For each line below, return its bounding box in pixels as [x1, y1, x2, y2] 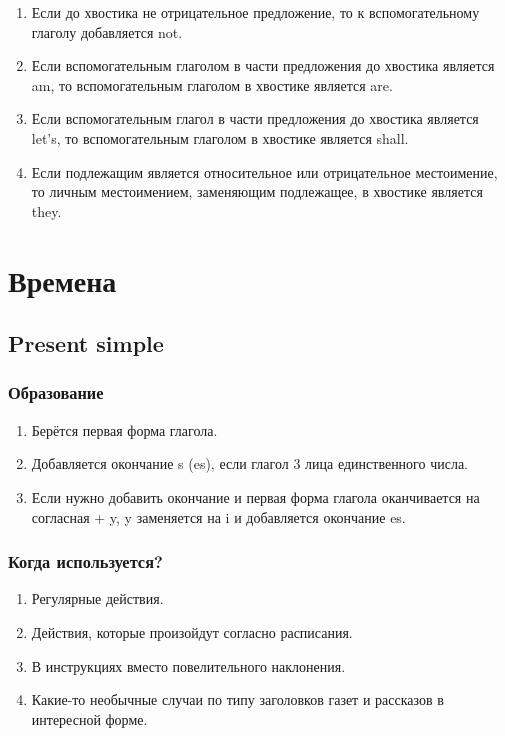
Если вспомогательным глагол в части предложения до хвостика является [31, 108, 479, 129]
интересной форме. [31, 708, 148, 729]
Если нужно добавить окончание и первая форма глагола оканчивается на [31, 486, 480, 507]
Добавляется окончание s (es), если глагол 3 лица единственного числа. [31, 453, 469, 474]
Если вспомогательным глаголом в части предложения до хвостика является [31, 55, 495, 76]
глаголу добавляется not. [31, 21, 183, 42]
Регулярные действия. [31, 588, 164, 609]
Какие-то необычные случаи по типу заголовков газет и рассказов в [31, 689, 444, 710]
